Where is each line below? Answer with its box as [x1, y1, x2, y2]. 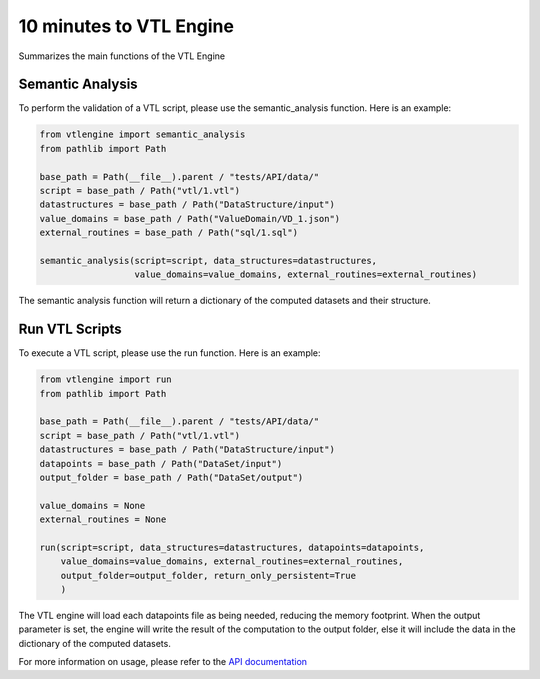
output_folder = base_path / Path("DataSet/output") [39, 471, 304, 483]
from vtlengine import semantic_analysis [39, 129, 246, 140]
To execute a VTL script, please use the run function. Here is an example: [18, 347, 321, 359]
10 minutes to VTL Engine [18, 15, 235, 37]
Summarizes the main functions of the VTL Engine [18, 50, 225, 62]
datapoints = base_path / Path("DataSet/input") [39, 458, 283, 469]
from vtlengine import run [39, 374, 172, 385]
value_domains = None [39, 500, 146, 511]
